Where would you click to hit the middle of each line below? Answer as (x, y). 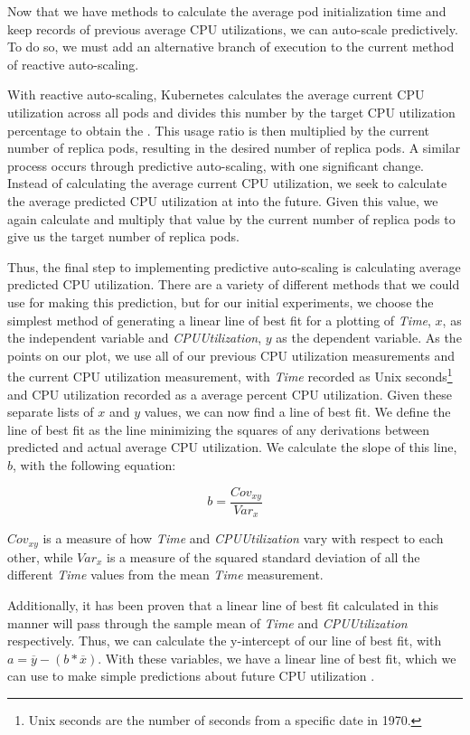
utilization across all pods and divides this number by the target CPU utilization (231, 112)
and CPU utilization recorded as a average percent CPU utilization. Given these (230, 394)
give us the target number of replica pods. (123, 236)
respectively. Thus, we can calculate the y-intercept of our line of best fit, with (225, 641)
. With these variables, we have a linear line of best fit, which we (277, 658)
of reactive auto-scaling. (73, 64)
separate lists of (51, 412)
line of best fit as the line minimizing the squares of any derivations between (219, 429)
